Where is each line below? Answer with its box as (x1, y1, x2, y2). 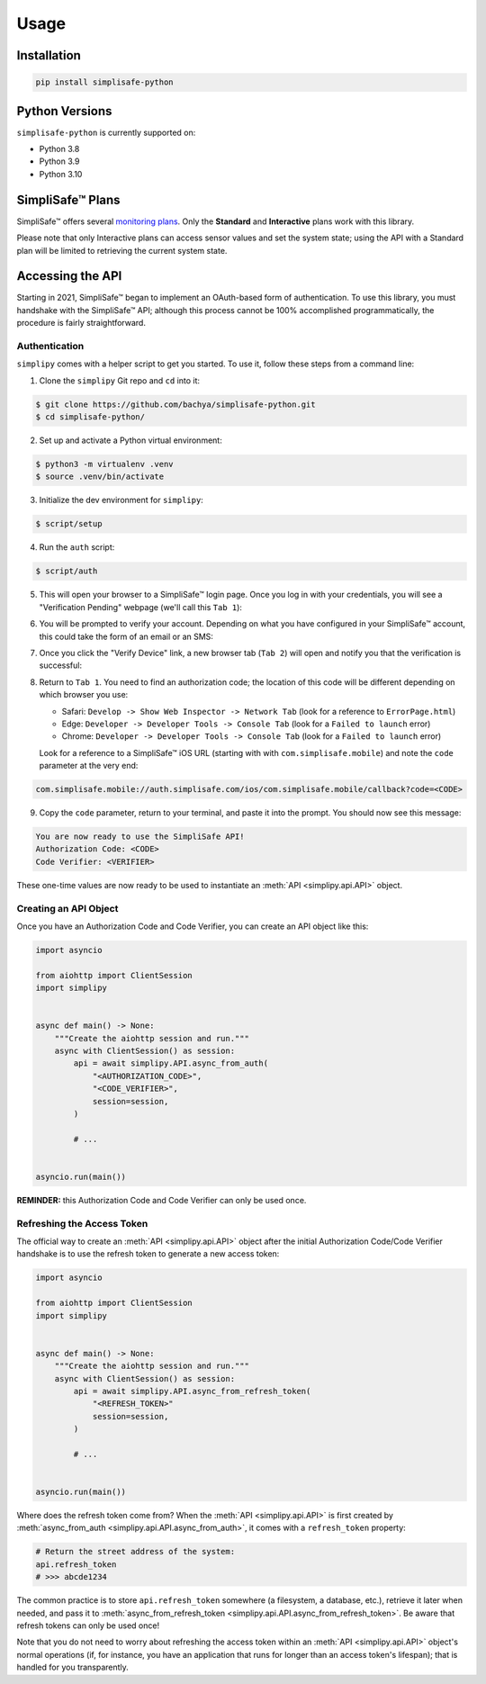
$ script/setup (35, 518, 103, 529)
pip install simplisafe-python (35, 77, 175, 87)
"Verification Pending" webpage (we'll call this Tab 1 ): (39, 601, 243, 612)
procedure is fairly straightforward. (16, 318, 146, 329)
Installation (16, 48, 81, 63)
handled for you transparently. (16, 1661, 130, 1673)
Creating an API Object (16, 902, 119, 914)
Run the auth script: (39, 542, 115, 553)
